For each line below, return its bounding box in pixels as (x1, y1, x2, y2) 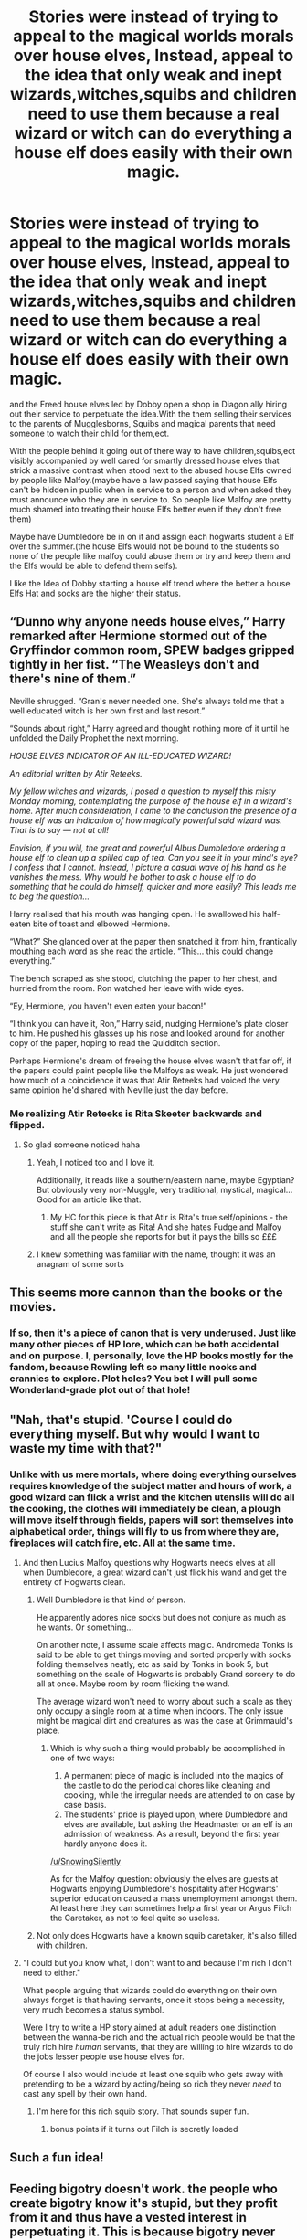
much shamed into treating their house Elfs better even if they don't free (9, 503, 281, 514)
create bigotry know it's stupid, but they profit (9, 2195, 278, 2211)
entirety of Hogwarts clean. (22, 1577, 126, 1588)
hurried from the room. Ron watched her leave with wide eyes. (9, 982, 245, 993)
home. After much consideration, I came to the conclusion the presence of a (9, 805, 297, 816)
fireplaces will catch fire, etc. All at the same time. (9, 1537, 236, 1549)
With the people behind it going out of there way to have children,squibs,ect (9, 445, 296, 456)
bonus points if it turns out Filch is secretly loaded (49, 2124, 238, 2135)
